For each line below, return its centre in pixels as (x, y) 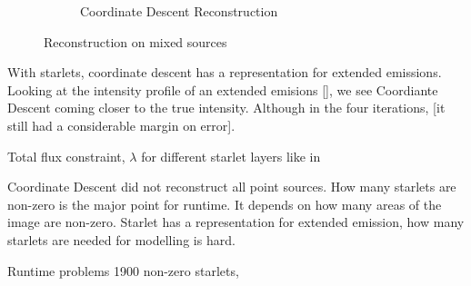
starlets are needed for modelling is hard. (121, 239)
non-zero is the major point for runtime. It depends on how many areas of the (225, 204)
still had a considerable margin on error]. (121, 125)
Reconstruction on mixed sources (135, 41)
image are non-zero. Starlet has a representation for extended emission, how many (236, 222)
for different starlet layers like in (231, 156)
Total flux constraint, (66, 156)
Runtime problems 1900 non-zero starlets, (123, 270)
